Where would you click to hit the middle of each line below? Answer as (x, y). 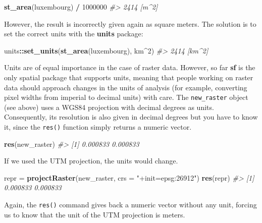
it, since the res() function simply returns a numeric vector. (98, 127)
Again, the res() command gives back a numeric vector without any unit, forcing (130, 205)
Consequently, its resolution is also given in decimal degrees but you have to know (131, 117)
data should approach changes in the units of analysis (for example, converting (126, 87)
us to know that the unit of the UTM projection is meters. (95, 214)
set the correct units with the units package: (74, 34)
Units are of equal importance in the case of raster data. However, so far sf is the (130, 67)
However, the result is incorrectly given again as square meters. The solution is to (130, 23)
